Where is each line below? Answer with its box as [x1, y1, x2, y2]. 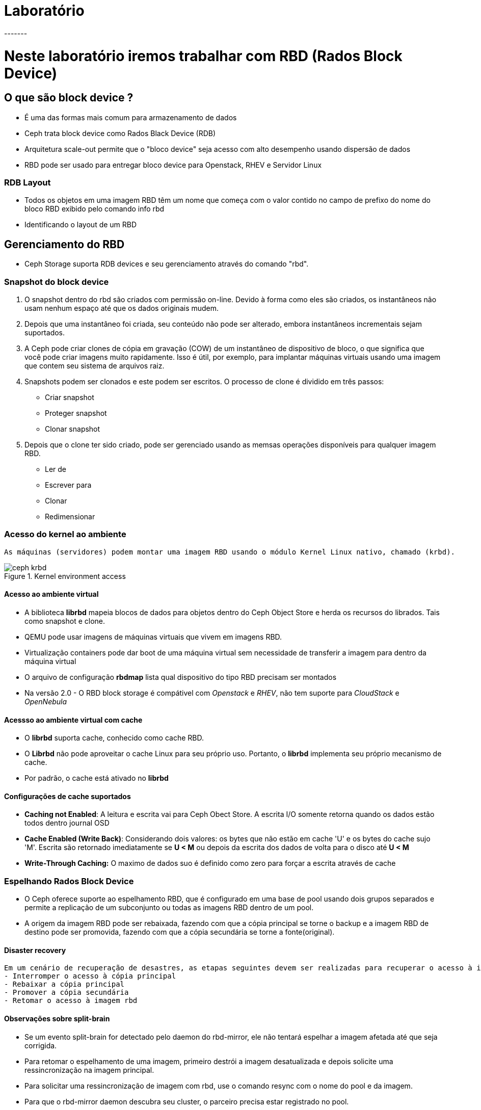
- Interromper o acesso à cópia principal [4, 972, 176, 981]
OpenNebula [24, 697, 67, 706]
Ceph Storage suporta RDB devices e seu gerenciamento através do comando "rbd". [24, 259, 309, 269]
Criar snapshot [45, 393, 94, 402]
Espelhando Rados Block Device [4, 876, 134, 886]
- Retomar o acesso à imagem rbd [4, 996, 138, 1005]
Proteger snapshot [45, 409, 107, 418]
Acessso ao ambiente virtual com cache [4, 715, 143, 724]
